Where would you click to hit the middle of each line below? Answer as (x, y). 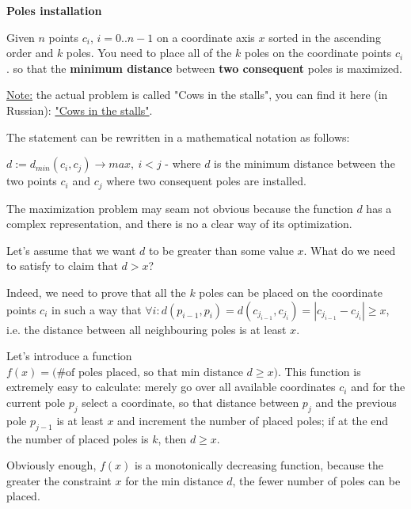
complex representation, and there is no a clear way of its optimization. (179, 224)
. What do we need (350, 250)
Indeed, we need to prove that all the (96, 292)
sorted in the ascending (325, 37)
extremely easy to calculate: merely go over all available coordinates (171, 387)
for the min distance (174, 480)
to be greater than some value (221, 250)
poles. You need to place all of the (149, 53)
